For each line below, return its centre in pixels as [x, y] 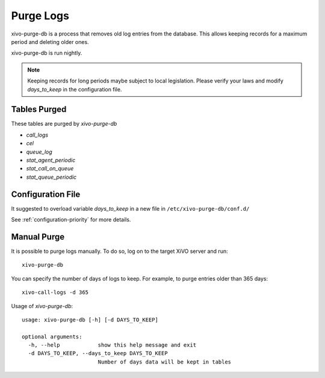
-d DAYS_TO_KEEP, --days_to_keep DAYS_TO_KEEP [98, 353]
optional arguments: [52, 336]
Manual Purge [38, 237]
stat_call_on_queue [50, 169]
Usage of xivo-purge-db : [42, 306]
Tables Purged [39, 109]
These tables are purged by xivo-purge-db [64, 124]
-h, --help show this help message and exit [112, 345]
